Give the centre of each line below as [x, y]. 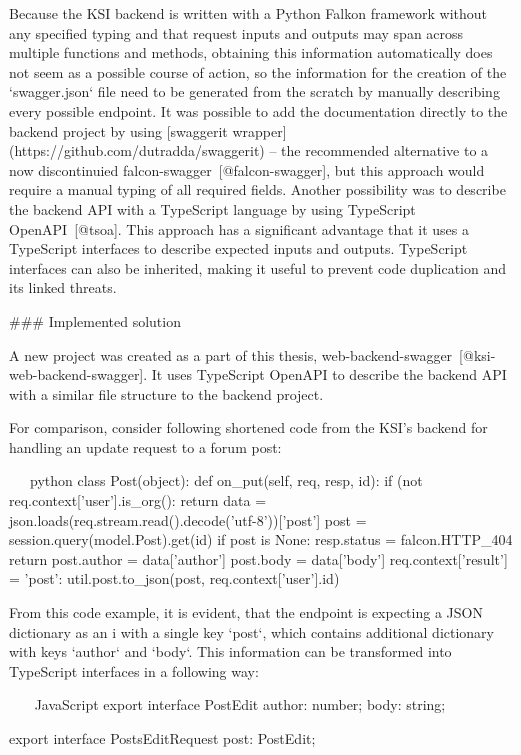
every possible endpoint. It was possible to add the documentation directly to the [258, 110]
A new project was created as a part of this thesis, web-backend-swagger [231, 354]
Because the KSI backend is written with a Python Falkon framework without [248, 13]
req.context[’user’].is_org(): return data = [138, 500]
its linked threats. [63, 287]
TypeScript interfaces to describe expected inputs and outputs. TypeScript [238, 248]
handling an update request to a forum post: [145, 446]
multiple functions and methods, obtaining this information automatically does [251, 52]
